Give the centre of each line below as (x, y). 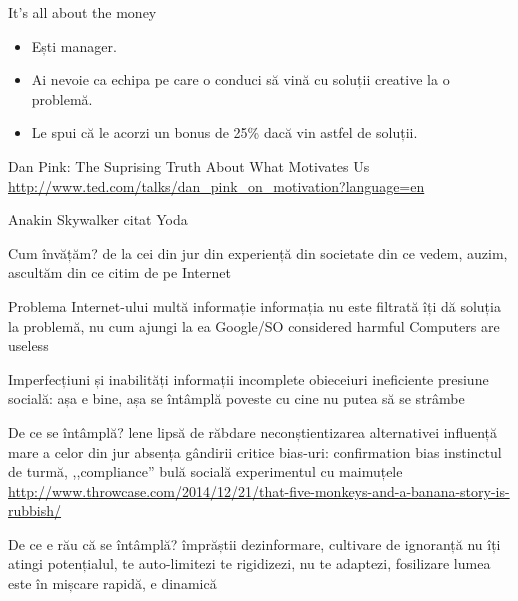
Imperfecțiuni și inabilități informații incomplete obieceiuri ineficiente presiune (248, 378)
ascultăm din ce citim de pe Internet (119, 272)
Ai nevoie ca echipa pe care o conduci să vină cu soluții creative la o (240, 79)
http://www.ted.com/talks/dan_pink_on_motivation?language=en (216, 185)
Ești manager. (74, 45)
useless (28, 345)
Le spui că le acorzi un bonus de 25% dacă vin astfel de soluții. (224, 132)
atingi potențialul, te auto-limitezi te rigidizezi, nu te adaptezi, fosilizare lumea (249, 563)
